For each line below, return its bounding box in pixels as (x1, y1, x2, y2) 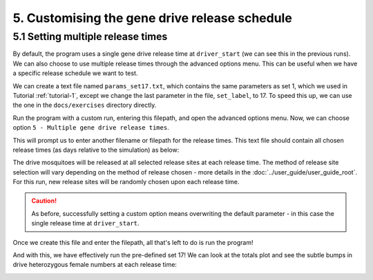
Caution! (31, 197, 57, 205)
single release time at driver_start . (31, 219, 140, 228)
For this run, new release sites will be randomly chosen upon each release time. (12, 178, 240, 186)
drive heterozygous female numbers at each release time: (12, 261, 178, 269)
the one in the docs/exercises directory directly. (12, 101, 157, 110)
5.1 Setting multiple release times (12, 30, 168, 43)
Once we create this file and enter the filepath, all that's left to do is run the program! (12, 238, 254, 246)
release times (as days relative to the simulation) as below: (12, 146, 180, 154)
